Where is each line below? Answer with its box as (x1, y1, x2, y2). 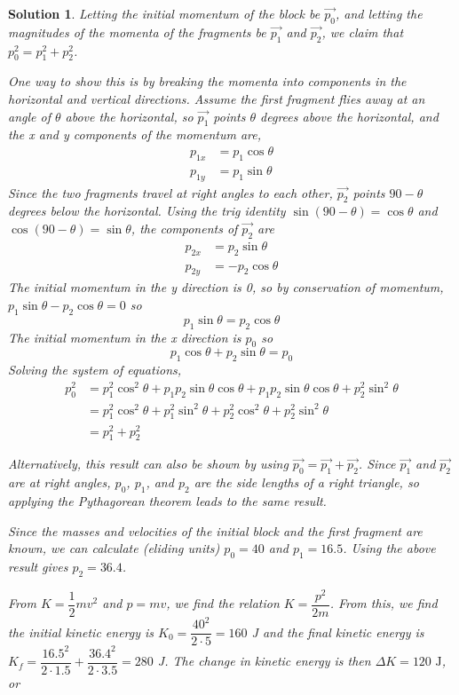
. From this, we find (329, 594, 438, 612)
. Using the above (343, 539, 436, 557)
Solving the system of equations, (8, 360, 182, 379)
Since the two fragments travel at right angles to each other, (8, 183, 333, 201)
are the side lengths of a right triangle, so (194, 473, 419, 492)
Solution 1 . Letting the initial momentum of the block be (8, 4, 321, 22)
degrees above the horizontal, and (260, 107, 439, 125)
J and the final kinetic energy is (251, 622, 424, 641)
